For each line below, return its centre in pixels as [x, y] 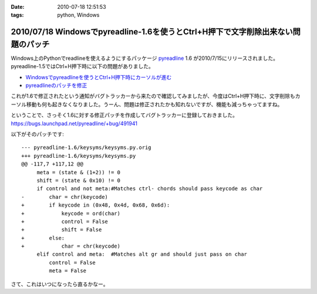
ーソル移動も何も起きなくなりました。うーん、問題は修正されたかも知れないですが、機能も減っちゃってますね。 [147, 104]
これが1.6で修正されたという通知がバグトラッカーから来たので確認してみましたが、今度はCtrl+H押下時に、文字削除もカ [156, 96]
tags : [17, 15]
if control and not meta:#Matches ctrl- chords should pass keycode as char [150, 189]
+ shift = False [62, 230]
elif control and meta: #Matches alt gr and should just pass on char [142, 254]
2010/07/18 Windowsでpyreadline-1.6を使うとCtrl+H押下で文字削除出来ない [152, 32]
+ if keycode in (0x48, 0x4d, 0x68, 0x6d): [96, 205]
